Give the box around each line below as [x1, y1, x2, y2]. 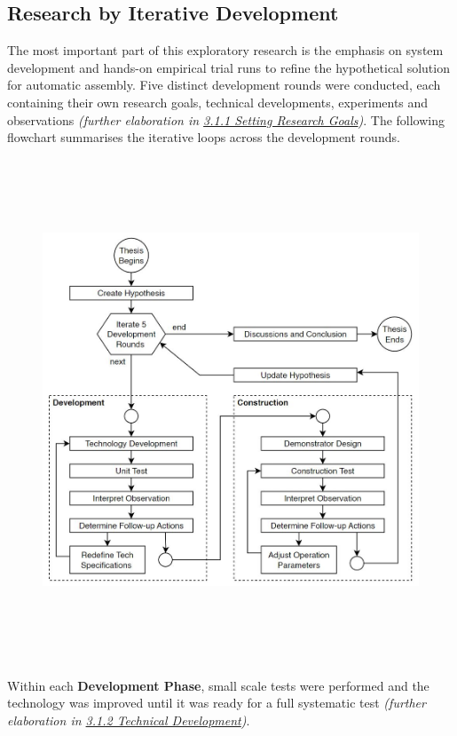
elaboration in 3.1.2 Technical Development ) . [7, 710, 250, 729]
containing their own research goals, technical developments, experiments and [7, 92, 429, 111]
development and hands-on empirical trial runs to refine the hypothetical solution [7, 58, 450, 76]
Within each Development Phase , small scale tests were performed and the [7, 676, 429, 694]
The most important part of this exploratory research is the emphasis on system [7, 41, 444, 59]
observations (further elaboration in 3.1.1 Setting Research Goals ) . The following [7, 110, 445, 129]
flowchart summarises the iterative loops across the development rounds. [7, 128, 400, 146]
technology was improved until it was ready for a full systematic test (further [7, 693, 426, 712]
